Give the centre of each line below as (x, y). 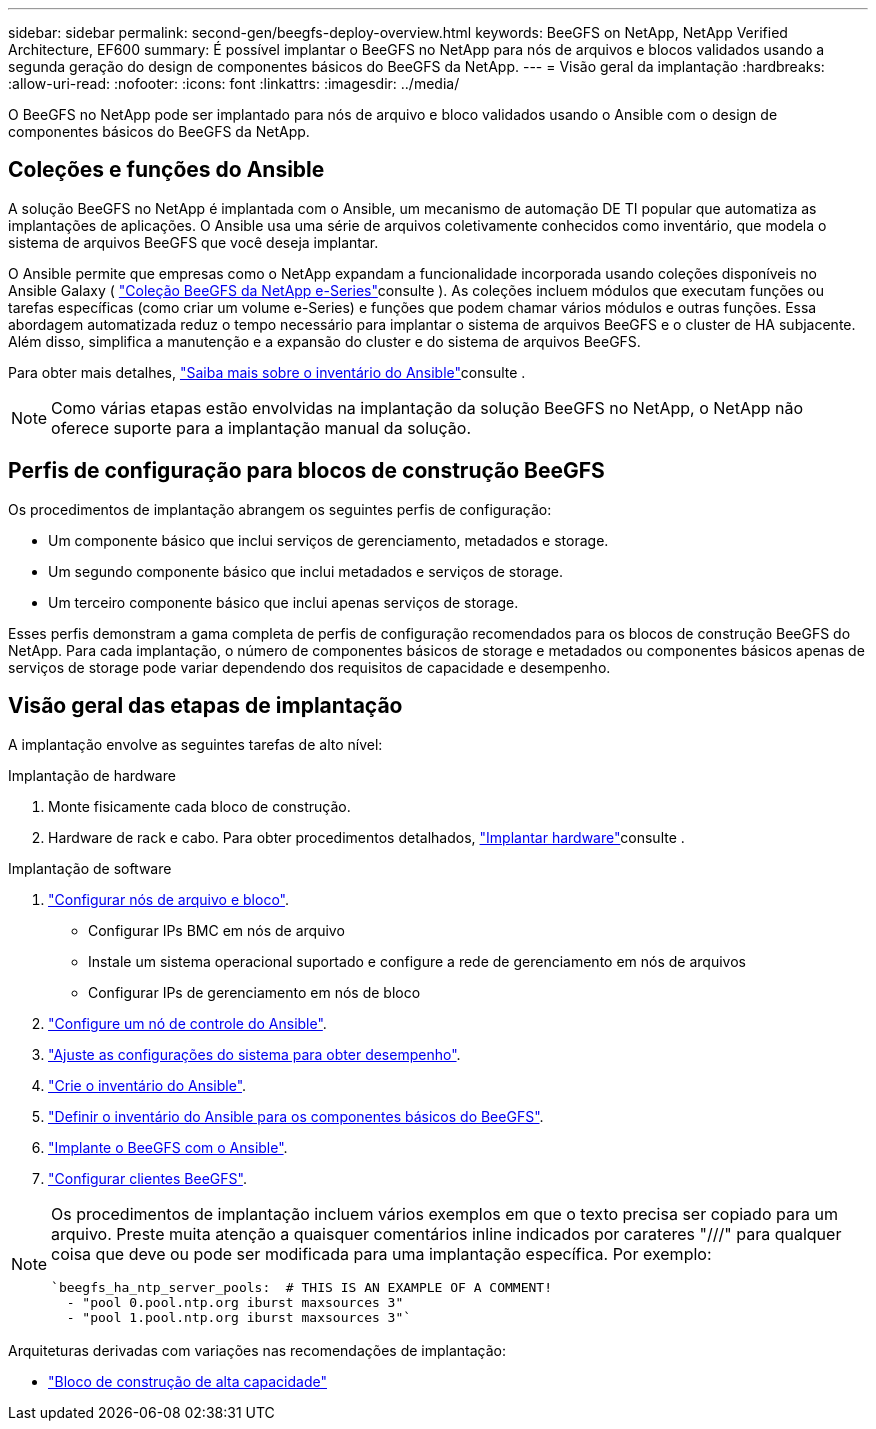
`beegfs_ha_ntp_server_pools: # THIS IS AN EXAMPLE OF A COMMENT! (301, 1287)
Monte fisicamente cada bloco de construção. (199, 806)
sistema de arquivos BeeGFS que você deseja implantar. (193, 242)
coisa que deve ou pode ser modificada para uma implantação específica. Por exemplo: (381, 1253)
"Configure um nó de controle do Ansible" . (187, 1023)
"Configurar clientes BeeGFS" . (147, 1178)
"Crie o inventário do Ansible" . (147, 1085)
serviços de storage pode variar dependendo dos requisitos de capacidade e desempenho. (309, 667)
